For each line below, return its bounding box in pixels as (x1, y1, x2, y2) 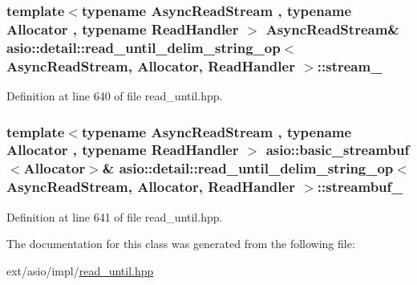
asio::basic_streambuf (265, 140, 410, 160)
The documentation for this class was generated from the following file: (6, 235, 355, 252)
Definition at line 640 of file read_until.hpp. (6, 87, 223, 104)
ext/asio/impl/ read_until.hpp (6, 262, 154, 279)
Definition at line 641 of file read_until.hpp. (6, 208, 223, 225)
